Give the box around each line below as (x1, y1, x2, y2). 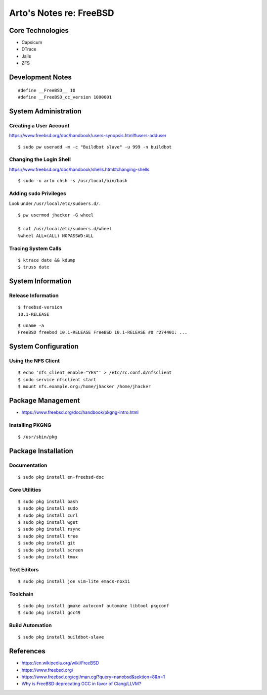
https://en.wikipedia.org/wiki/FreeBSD (21, 660, 99, 666)
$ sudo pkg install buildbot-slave (18, 634, 104, 640)
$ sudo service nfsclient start (18, 377, 96, 382)
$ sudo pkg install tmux (18, 554, 78, 559)
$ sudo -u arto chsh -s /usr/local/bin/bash (18, 178, 128, 184)
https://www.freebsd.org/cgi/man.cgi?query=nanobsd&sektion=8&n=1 (21, 674, 165, 680)
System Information (9, 277, 72, 285)
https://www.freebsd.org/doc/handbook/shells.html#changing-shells (9, 166, 150, 172)
